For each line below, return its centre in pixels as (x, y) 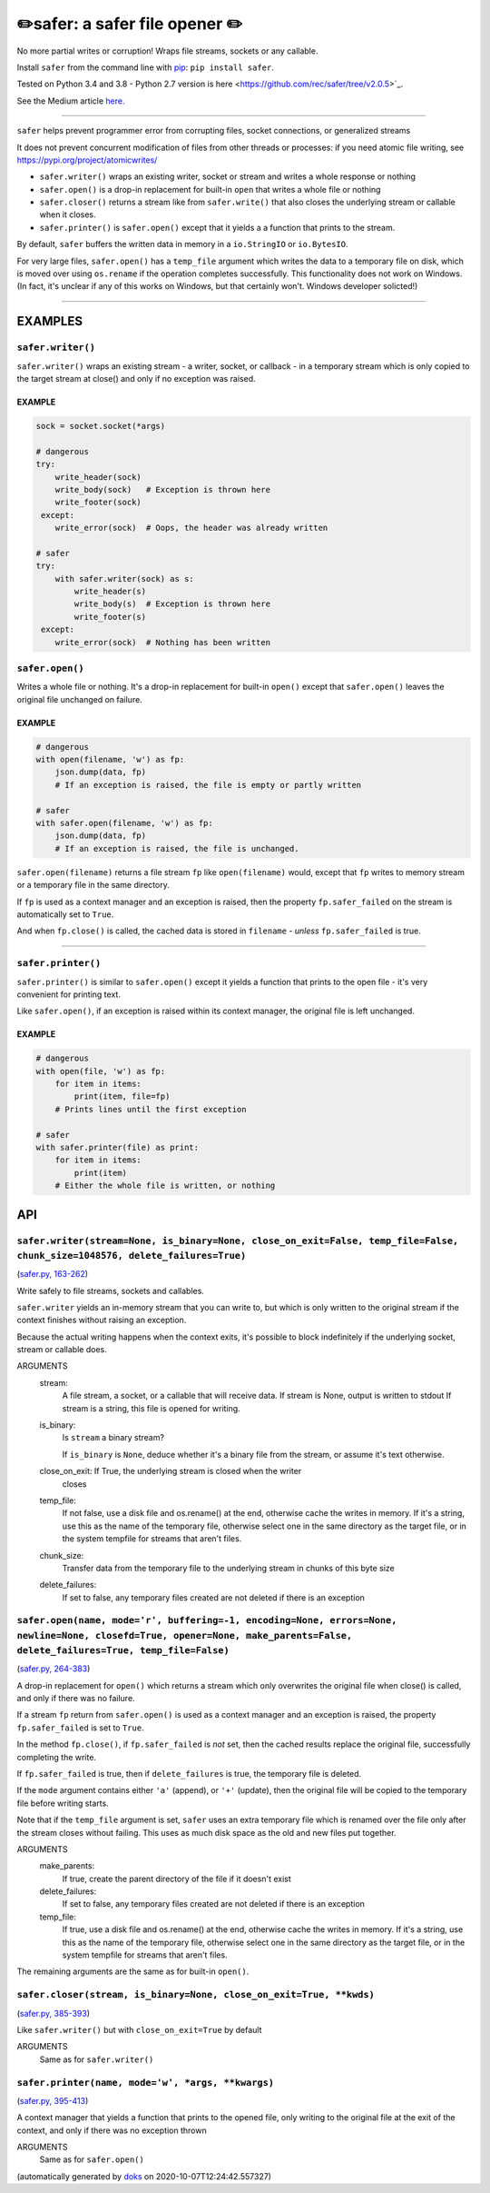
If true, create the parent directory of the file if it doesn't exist (176, 1879)
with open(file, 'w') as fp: (101, 1071)
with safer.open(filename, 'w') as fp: (124, 823)
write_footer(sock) (98, 503)
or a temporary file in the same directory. (93, 885)
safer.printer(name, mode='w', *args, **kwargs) (146, 2083)
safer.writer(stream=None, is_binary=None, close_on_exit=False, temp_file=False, (238, 1241)
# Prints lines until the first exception (151, 1109)
